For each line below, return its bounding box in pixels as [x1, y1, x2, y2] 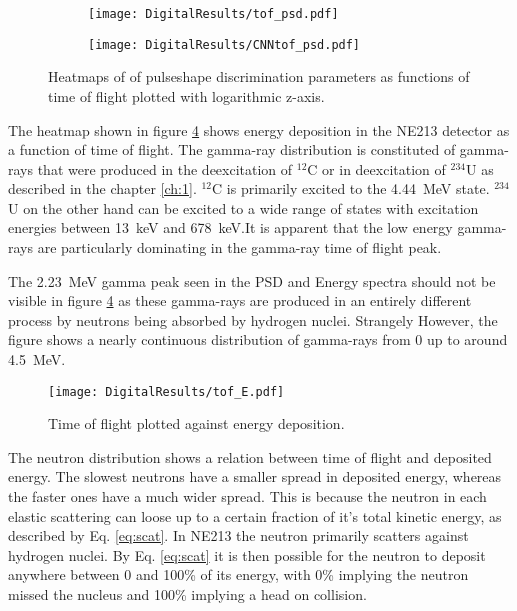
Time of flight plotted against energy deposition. [48, 413, 345, 434]
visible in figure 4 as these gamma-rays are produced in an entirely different [8, 290, 472, 311]
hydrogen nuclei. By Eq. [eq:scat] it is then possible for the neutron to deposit [8, 544, 486, 565]
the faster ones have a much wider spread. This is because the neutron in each [8, 486, 487, 507]
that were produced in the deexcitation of [37, 158, 293, 179]
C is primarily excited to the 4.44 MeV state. [212, 178, 490, 199]
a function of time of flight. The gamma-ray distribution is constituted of [8, 139, 456, 160]
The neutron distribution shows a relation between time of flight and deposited [8, 446, 492, 467]
